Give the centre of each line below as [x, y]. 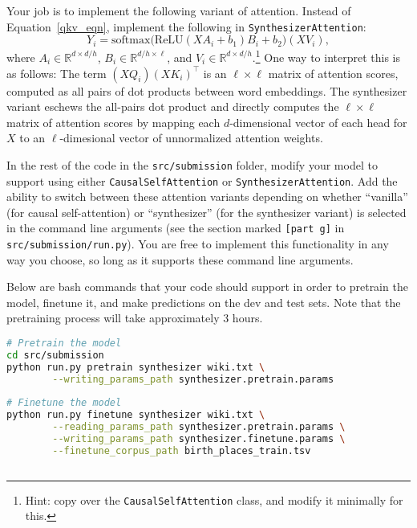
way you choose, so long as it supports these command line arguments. [180, 259]
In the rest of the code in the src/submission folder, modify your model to [192, 164]
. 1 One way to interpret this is [326, 56]
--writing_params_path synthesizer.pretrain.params [193, 379]
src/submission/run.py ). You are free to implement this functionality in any [198, 244]
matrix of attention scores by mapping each [113, 122]
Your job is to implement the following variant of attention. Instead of [179, 10]
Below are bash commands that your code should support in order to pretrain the [207, 287]
